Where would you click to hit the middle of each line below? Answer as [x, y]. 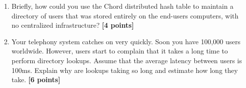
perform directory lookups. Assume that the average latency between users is [127, 60]
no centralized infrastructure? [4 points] [73, 25]
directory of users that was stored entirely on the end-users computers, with [125, 15]
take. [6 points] [36, 79]
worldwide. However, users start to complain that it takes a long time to [120, 51]
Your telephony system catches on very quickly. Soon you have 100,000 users [126, 41]
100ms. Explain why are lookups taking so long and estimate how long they [125, 70]
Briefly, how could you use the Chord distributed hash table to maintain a [123, 6]
